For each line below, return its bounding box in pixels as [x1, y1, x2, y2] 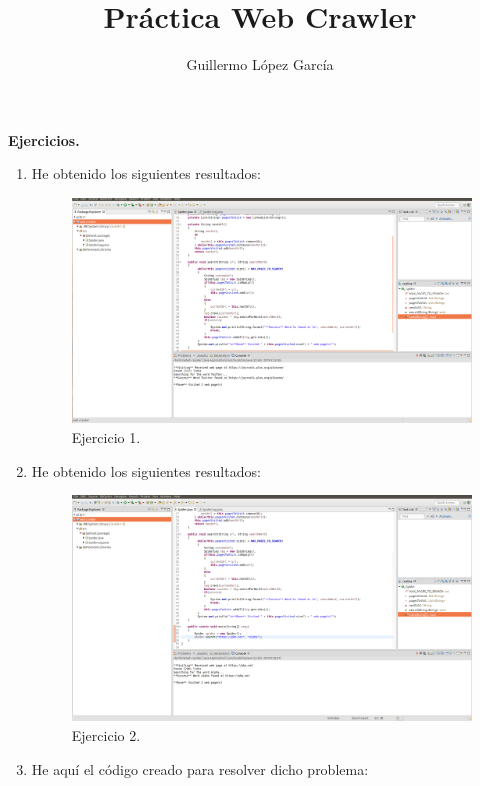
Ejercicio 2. [71, 725, 141, 746]
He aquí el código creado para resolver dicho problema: [31, 758, 369, 779]
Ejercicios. [8, 129, 80, 150]
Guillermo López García [186, 54, 334, 75]
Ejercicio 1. [71, 427, 141, 447]
